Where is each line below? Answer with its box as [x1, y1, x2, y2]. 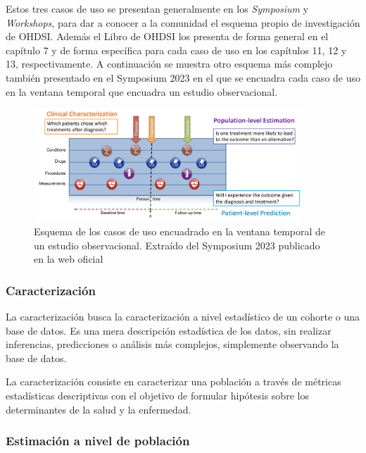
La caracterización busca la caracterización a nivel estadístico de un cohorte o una [6, 309, 360, 324]
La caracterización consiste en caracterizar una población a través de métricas [6, 374, 341, 389]
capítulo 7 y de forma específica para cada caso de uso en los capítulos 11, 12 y [6, 42, 347, 57]
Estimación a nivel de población [6, 432, 190, 449]
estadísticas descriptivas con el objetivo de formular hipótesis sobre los [6, 388, 309, 402]
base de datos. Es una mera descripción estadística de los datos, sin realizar [6, 323, 332, 337]
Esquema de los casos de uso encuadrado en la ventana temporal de [34, 224, 326, 239]
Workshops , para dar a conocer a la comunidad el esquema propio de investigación [6, 15, 360, 30]
